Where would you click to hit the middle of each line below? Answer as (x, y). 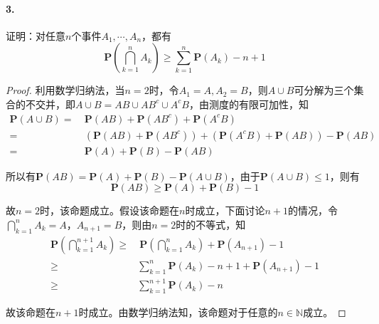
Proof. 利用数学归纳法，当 (65, 90)
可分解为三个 (324, 90)
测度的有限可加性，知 (258, 104)
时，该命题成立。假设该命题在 (110, 210)
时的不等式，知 (211, 224)
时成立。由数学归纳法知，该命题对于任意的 (178, 312)
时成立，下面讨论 (225, 210)
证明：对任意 (36, 35)
